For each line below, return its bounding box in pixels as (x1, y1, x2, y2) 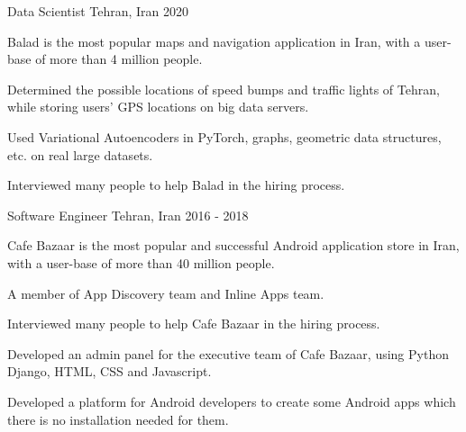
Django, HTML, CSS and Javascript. (7, 362, 212, 381)
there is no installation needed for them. (7, 409, 229, 428)
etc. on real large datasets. (7, 145, 153, 164)
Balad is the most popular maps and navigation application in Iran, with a (7, 31, 421, 50)
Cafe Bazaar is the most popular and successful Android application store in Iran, (7, 236, 460, 255)
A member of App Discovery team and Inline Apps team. (7, 283, 324, 302)
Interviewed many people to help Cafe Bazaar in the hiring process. (7, 314, 380, 333)
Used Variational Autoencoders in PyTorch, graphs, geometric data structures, (7, 127, 442, 146)
